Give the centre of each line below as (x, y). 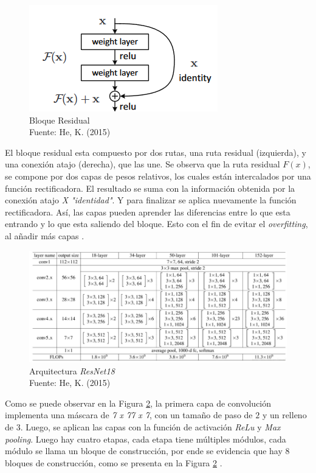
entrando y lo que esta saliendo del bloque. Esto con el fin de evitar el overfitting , (156, 224)
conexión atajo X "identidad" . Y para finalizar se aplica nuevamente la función (151, 200)
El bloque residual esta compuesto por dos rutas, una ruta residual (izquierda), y (156, 152)
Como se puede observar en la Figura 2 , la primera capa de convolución (138, 403)
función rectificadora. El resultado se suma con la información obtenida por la (150, 188)
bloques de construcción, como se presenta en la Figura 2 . (114, 462)
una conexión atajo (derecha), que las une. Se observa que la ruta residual (143, 164)
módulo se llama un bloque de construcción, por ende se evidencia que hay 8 (147, 451)
